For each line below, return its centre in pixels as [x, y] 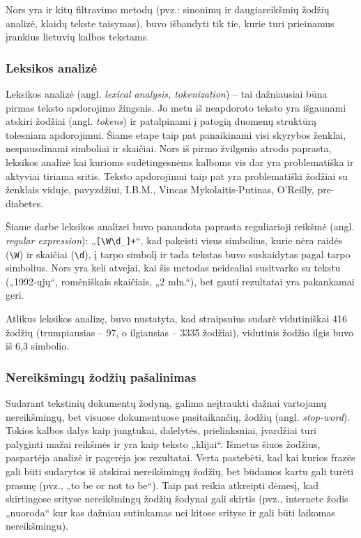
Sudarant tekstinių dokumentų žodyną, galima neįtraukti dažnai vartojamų [166, 403]
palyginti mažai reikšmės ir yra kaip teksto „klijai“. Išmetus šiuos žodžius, [163, 443]
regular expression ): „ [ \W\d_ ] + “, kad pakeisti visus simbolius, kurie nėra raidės [174, 240]
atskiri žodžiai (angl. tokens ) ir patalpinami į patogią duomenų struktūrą [161, 121]
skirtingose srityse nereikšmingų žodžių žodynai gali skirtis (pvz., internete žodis [177, 499]
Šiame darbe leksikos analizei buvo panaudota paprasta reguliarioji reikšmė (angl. [180, 226]
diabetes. [25, 203]
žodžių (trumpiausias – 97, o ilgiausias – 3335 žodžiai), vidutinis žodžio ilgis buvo [180, 332]
